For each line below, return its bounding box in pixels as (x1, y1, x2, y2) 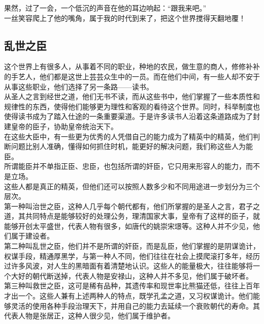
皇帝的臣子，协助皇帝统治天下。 (11, 121, 118, 131)
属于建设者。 (11, 230, 54, 241)
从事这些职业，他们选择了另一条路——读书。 (4, 81, 153, 92)
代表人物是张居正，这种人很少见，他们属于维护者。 (4, 310, 175, 321)
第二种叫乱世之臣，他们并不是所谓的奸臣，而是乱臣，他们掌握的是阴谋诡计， (4, 241, 260, 251)
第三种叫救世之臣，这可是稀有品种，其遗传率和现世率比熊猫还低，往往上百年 (4, 280, 260, 291)
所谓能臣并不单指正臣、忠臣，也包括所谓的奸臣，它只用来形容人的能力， (4, 161, 246, 171)
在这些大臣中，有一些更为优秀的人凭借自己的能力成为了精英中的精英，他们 (4, 131, 253, 141)
